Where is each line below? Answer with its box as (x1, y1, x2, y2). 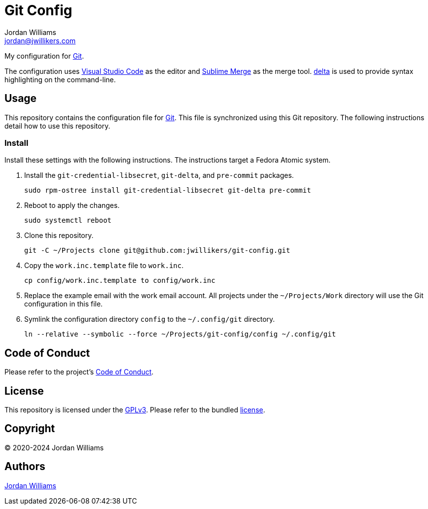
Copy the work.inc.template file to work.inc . (24, 261, 184, 270)
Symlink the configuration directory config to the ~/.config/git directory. (24, 315, 275, 324)
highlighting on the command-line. (4, 75, 116, 84)
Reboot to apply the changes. (24, 201, 120, 210)
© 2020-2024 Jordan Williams (4, 443, 104, 452)
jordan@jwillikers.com (4, 36, 76, 45)
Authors (4, 460, 45, 473)
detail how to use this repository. (4, 121, 110, 130)
